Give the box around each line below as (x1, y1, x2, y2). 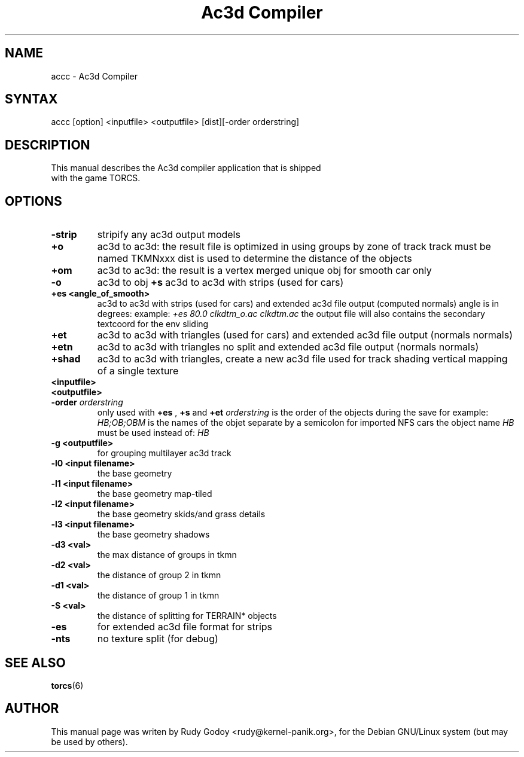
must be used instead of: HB (97, 428, 209, 438)
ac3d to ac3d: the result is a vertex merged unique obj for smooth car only (97, 264, 432, 277)
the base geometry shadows (97, 529, 210, 540)
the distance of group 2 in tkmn (97, 570, 221, 581)
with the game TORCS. (51, 173, 141, 184)
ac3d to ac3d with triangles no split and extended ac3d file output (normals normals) (97, 341, 479, 353)
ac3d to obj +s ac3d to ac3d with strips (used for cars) (97, 276, 344, 289)
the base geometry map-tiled (97, 489, 212, 499)
